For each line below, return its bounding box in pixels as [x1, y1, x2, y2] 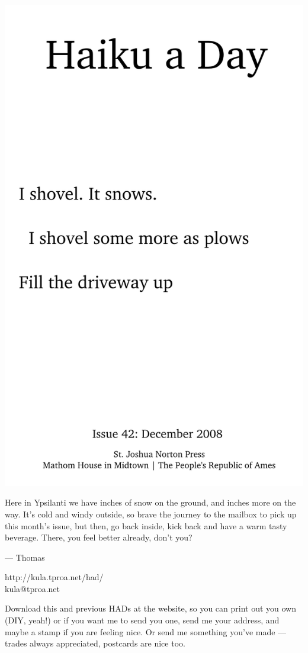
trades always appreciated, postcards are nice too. [5, 637, 185, 649]
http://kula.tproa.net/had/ [5, 571, 104, 583]
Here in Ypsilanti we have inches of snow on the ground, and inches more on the [5, 496, 296, 509]
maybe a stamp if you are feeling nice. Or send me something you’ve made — [5, 625, 287, 638]
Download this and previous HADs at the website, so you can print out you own [5, 602, 297, 615]
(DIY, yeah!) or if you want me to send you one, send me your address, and [5, 614, 280, 626]
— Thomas [5, 551, 45, 563]
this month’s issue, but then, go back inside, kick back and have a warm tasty [5, 519, 287, 532]
